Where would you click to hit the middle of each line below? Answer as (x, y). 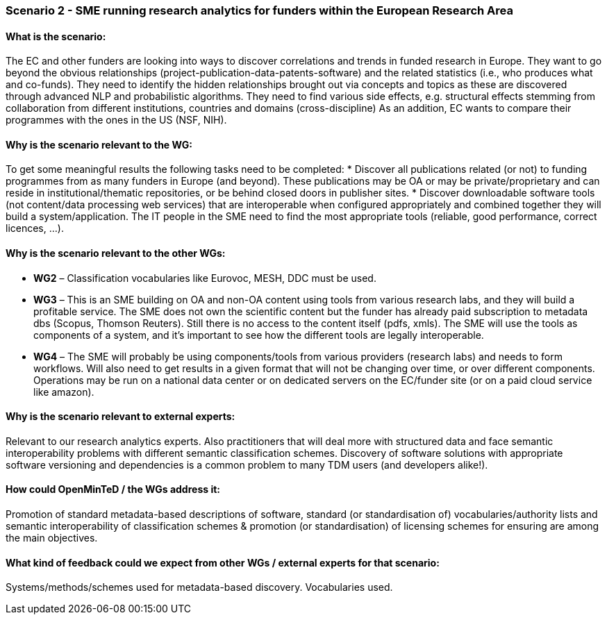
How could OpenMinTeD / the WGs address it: (113, 489)
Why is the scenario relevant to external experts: (120, 417)
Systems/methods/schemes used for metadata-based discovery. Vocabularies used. (199, 587)
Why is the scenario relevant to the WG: (99, 144)
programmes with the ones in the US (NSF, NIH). (116, 120)
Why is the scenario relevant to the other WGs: (116, 253)
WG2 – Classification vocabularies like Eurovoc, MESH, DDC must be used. (205, 278)
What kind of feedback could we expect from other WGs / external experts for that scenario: (223, 562)
